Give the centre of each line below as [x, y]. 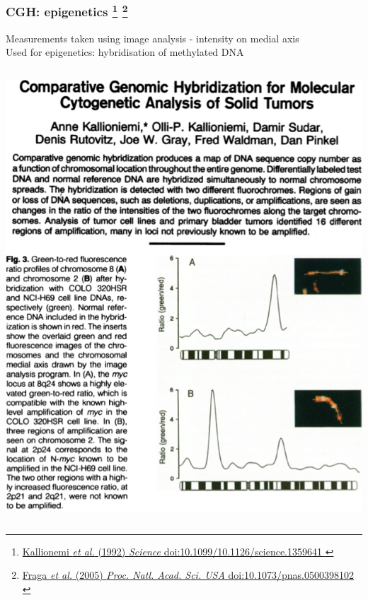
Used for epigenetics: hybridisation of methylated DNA [125, 52]
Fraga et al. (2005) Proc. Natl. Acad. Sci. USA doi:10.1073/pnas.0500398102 [188, 575]
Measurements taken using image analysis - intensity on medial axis [153, 38]
